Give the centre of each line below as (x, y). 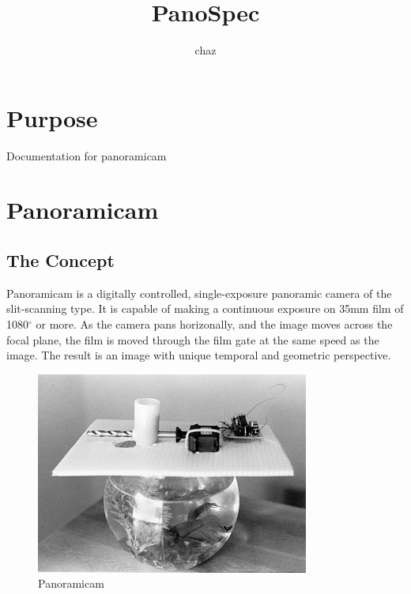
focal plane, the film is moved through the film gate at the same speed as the (193, 339)
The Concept (60, 260)
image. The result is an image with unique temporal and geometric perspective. (199, 355)
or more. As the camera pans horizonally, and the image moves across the (214, 324)
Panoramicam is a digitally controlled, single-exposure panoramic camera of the (199, 293)
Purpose (52, 117)
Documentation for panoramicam (87, 155)
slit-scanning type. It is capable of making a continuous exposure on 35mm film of (205, 308)
